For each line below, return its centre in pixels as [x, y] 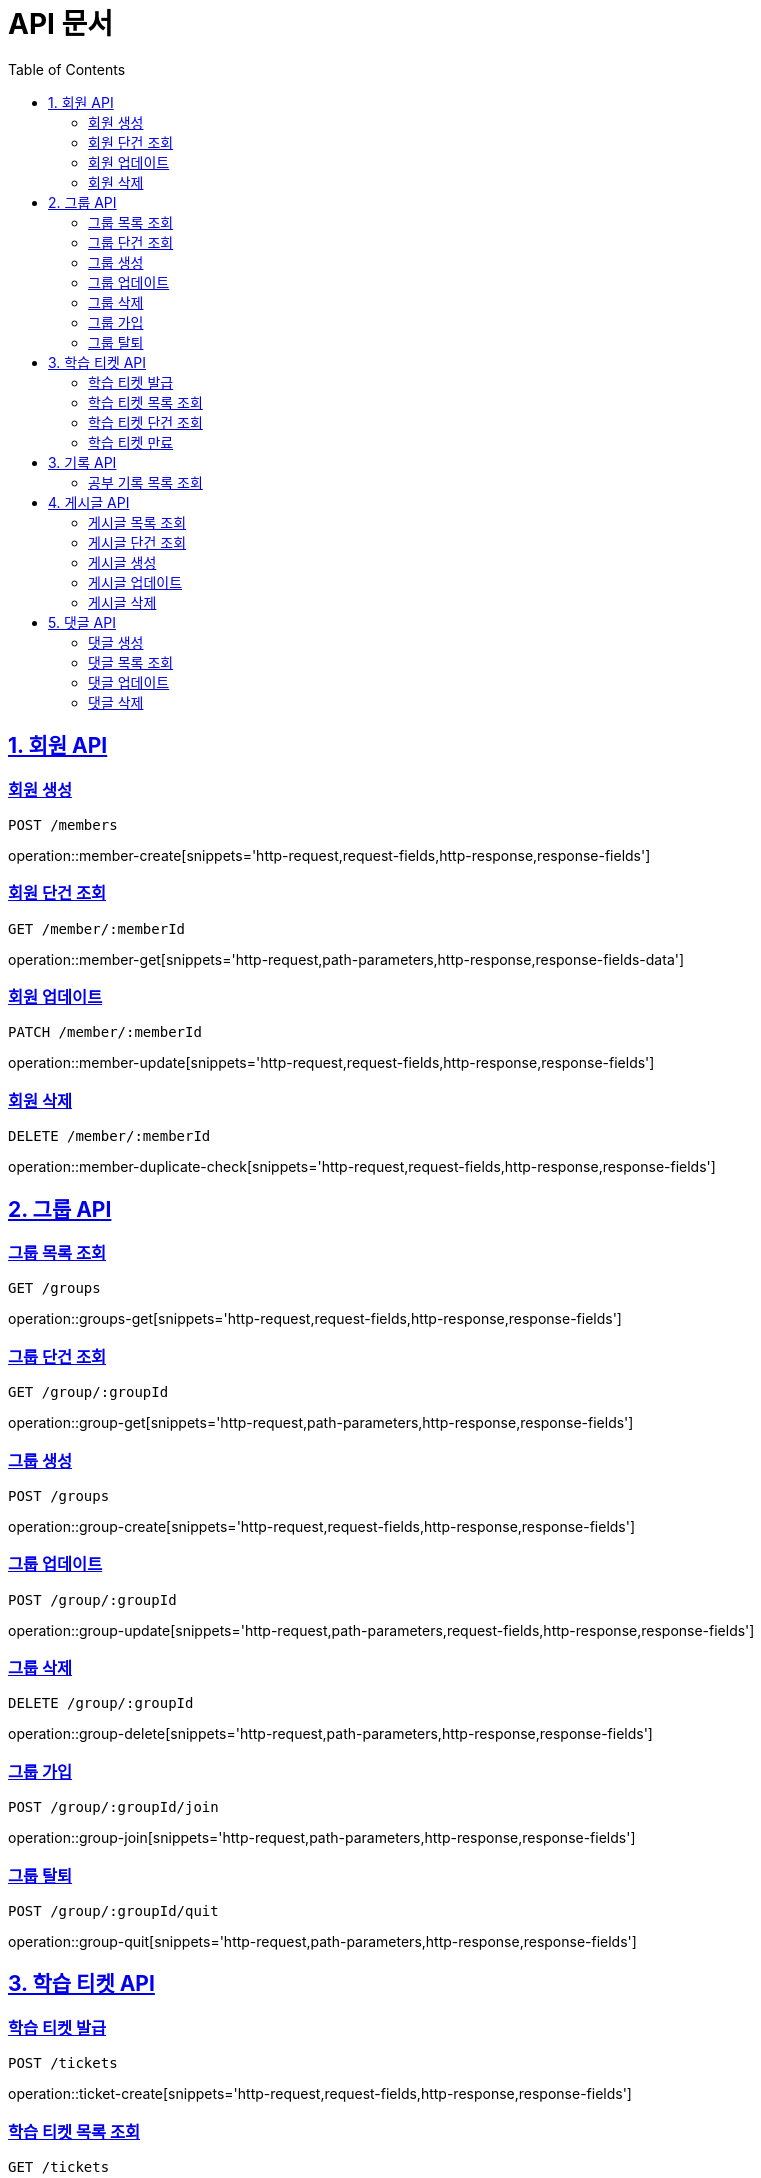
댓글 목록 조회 [131, 662]
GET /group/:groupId [88, 1392]
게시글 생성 [122, 562]
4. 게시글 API [89, 502]
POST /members [63, 824]
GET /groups [54, 1288]
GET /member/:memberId [97, 928]
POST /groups [59, 1495]
